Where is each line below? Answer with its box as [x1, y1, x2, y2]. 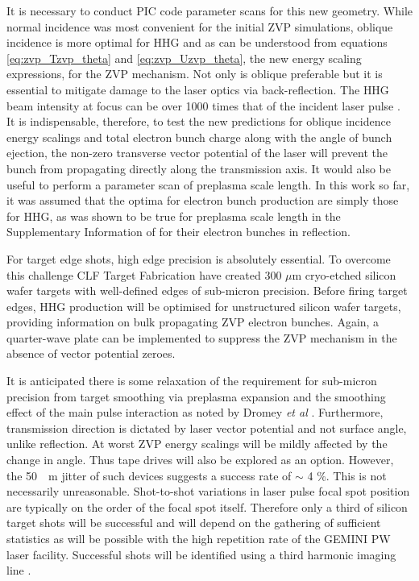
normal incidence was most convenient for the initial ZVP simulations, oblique [6, 18, 393, 35]
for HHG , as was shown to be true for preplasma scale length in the [6, 207, 341, 224]
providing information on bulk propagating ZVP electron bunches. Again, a [6, 313, 380, 330]
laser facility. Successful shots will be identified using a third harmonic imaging [6, 546, 396, 562]
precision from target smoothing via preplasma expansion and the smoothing [6, 388, 386, 405]
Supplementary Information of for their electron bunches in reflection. [6, 223, 351, 240]
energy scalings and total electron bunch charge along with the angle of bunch [6, 128, 392, 145]
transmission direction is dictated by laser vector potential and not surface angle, [6, 419, 407, 436]
